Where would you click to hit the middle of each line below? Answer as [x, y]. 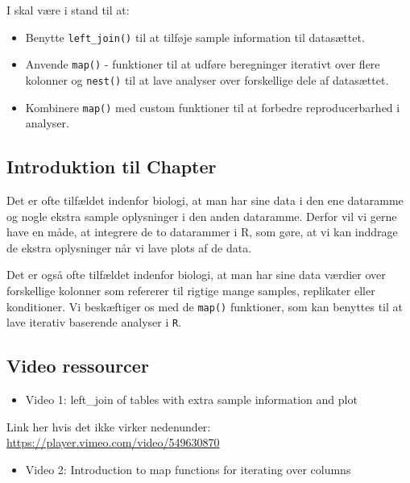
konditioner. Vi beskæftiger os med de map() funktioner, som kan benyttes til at [205, 306]
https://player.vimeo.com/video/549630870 [113, 442]
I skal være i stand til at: [68, 10]
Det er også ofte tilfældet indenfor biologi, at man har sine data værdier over [196, 275]
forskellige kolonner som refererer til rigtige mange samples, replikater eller [191, 290]
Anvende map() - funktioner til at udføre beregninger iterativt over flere [203, 64]
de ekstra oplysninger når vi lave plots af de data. [129, 247]
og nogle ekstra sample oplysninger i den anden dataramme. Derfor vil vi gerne [202, 216]
